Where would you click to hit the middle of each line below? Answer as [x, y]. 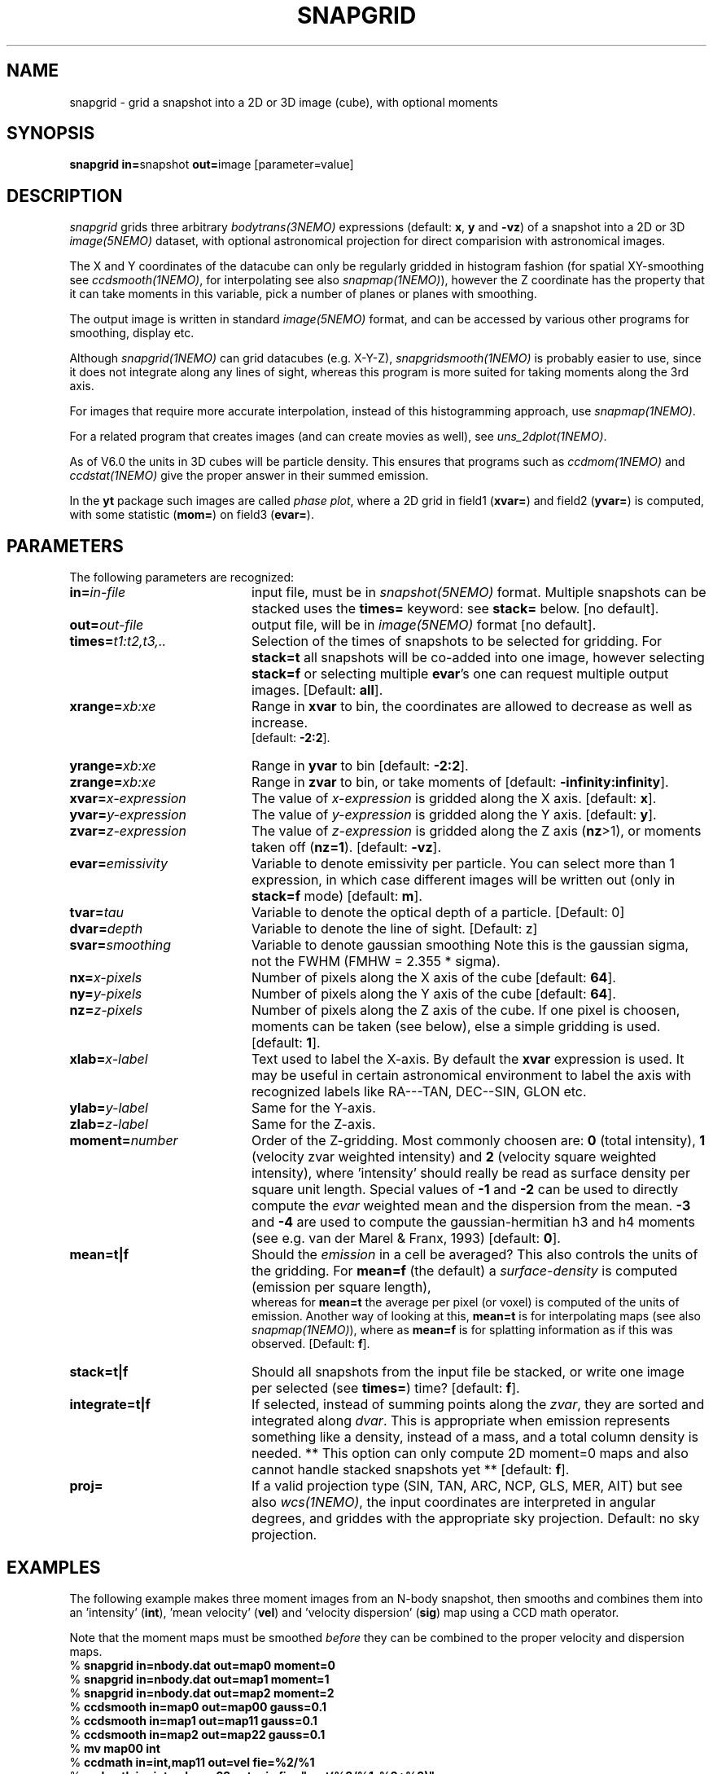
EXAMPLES [54, 1567]
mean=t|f [99, 1255]
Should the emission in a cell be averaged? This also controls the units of [475, 1255]
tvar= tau [97, 913]
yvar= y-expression [128, 815]
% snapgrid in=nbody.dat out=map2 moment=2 [202, 1693]
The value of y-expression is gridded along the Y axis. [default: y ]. [454, 815]
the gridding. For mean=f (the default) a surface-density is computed [464, 1271]
